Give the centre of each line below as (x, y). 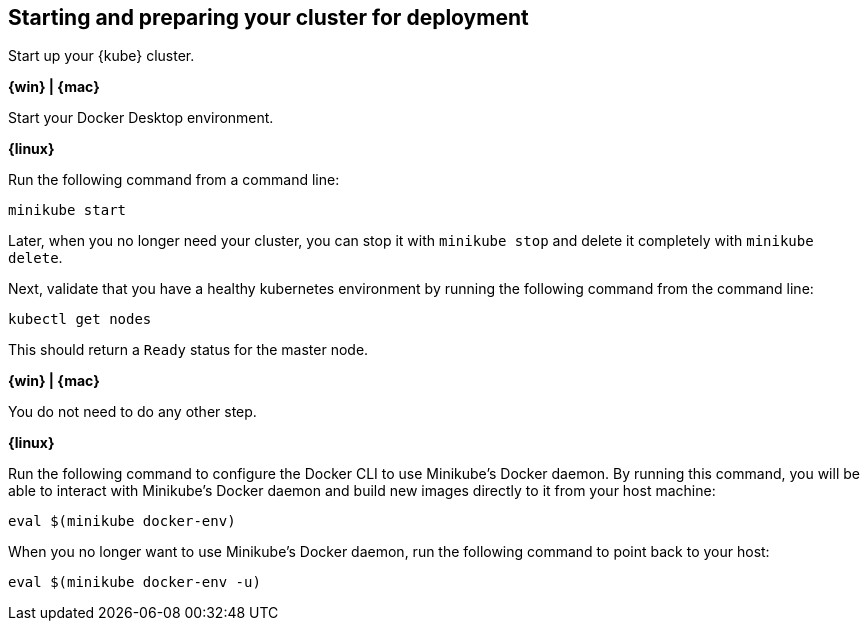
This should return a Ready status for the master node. (188, 350)
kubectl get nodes (80, 319)
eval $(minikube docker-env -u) (134, 582)
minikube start (67, 210)
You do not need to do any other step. (132, 412)
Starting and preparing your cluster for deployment (268, 17)
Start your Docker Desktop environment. (141, 118)
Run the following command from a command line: (174, 180)
